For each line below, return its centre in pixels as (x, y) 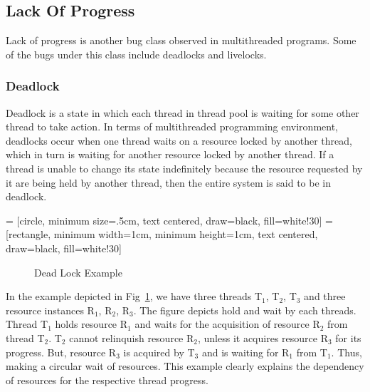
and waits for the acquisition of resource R (227, 324)
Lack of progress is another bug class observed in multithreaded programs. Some (181, 40)
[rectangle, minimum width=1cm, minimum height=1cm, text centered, (162, 234)
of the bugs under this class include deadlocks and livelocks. (136, 54)
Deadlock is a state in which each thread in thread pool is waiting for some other (183, 112)
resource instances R (50, 310)
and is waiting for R (245, 352)
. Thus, (347, 352)
